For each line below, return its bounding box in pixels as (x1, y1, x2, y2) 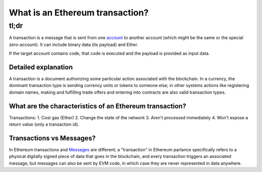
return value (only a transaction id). (9, 121, 80, 128)
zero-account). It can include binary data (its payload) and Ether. (9, 42, 138, 47)
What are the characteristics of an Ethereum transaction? (9, 102, 186, 110)
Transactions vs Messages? (9, 134, 96, 142)
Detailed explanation (9, 63, 73, 71)
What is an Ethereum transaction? (9, 7, 149, 18)
